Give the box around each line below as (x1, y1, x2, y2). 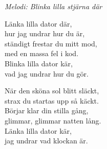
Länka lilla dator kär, (5, 125, 72, 136)
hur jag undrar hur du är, (5, 28, 85, 39)
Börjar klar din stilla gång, (5, 105, 89, 116)
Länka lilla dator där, (5, 18, 72, 29)
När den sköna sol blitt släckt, (5, 85, 99, 96)
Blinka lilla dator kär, (5, 58, 73, 68)
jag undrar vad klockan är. (5, 135, 88, 146)
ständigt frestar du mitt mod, (5, 38, 97, 48)
